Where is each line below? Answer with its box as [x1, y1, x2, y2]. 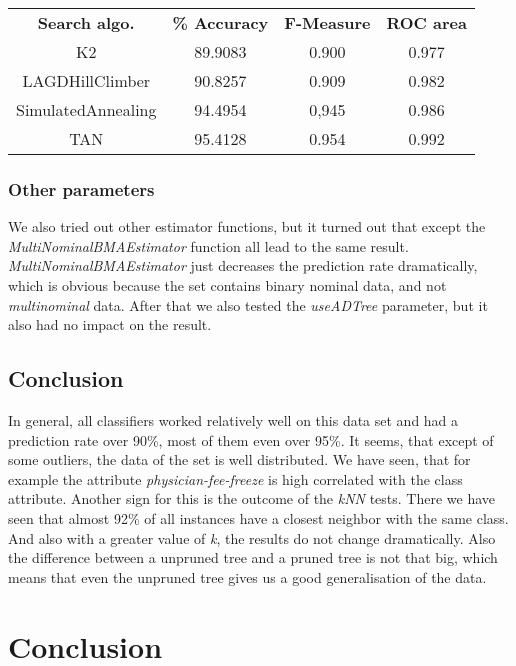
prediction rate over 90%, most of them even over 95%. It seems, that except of [8, 429, 494, 450]
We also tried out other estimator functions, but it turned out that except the [8, 216, 486, 237]
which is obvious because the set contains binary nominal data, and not [8, 275, 447, 295]
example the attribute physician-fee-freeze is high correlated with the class [8, 468, 463, 489]
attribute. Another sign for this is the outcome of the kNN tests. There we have [8, 488, 496, 509]
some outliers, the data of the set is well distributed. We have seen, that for [8, 449, 471, 470]
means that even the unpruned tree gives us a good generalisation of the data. [8, 566, 487, 587]
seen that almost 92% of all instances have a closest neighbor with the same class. [8, 507, 509, 528]
